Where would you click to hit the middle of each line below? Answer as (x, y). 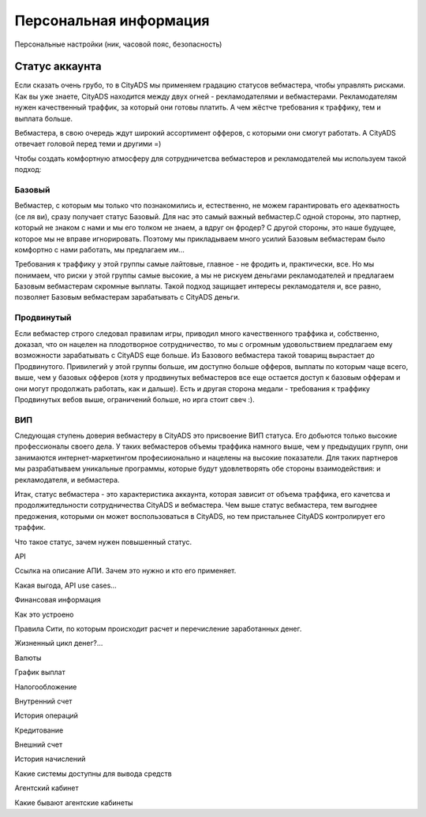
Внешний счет (39, 744)
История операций (47, 716)
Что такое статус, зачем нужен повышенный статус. (103, 542)
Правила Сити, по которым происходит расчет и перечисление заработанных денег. (158, 629)
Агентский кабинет (47, 788)
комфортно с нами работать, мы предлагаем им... (100, 249)
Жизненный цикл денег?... (59, 644)
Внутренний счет (43, 701)
